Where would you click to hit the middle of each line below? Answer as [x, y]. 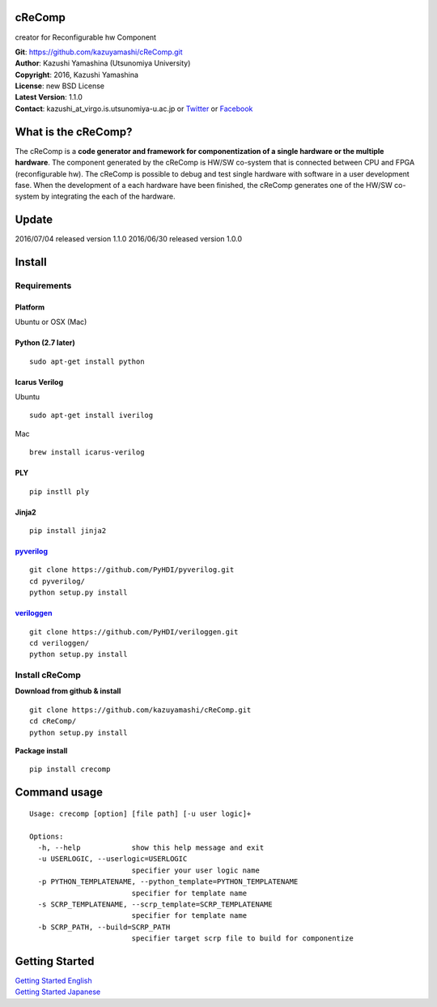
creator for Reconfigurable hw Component [86, 37]
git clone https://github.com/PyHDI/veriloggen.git [134, 632]
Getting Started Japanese [58, 992]
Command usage [59, 793]
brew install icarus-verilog [87, 452]
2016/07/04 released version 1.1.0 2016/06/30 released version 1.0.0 [129, 239]
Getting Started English [53, 980]
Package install [41, 750]
